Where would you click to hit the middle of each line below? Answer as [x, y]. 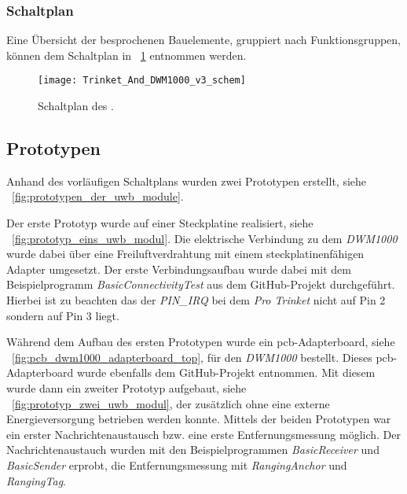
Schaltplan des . [76, 106]
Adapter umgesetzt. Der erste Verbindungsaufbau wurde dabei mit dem [179, 269]
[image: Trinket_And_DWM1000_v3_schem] [142, 81]
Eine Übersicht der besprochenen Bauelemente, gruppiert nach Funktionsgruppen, [203, 40]
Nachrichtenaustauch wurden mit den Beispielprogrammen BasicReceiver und [193, 450]
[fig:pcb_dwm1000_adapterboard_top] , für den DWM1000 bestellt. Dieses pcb [203, 357]
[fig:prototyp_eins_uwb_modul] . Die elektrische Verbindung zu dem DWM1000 [205, 238]
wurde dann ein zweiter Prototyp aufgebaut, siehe [126, 387]
